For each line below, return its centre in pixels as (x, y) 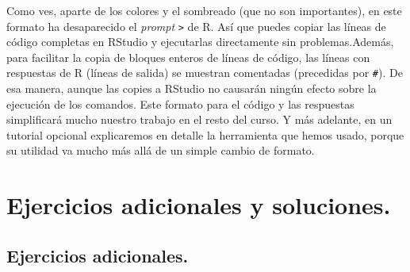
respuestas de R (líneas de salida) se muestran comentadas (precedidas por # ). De (205, 73)
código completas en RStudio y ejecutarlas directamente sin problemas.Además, (200, 42)
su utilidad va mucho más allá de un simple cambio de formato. (161, 150)
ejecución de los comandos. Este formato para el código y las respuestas (180, 103)
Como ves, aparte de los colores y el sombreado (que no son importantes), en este (204, 10)
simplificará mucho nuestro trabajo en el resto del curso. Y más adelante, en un (199, 119)
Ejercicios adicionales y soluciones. (199, 205)
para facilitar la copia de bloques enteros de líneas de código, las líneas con (188, 57)
